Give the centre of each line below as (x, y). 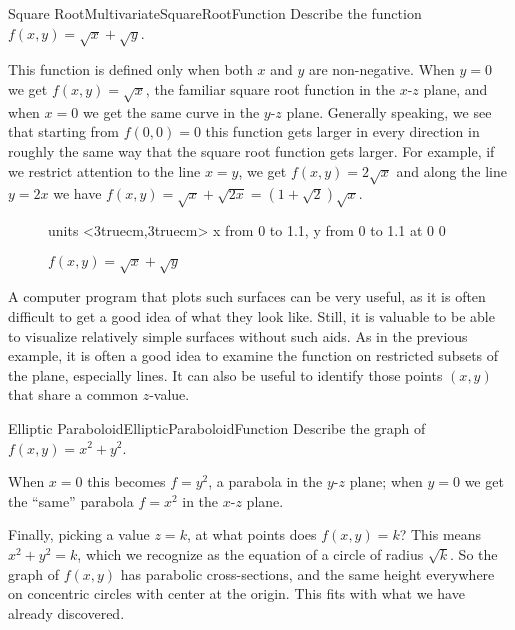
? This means (440, 534)
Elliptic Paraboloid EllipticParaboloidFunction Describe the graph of (217, 427)
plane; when (386, 481)
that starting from (64, 131)
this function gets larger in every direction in (342, 131)
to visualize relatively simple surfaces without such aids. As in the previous (238, 335)
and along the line (451, 170)
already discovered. (66, 612)
